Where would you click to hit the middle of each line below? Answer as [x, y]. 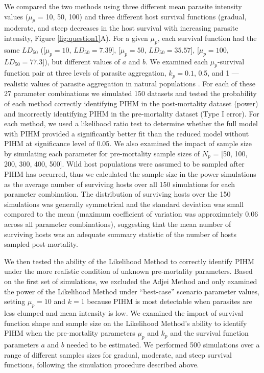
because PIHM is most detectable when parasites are [170, 301]
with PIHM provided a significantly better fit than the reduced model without [127, 133]
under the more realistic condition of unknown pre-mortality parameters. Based [128, 271]
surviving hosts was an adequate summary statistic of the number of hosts [121, 234]
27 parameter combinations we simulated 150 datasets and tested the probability [130, 93]
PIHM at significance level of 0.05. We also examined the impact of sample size [128, 143]
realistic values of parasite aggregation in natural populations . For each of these [130, 83]
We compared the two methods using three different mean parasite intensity [123, 6]
